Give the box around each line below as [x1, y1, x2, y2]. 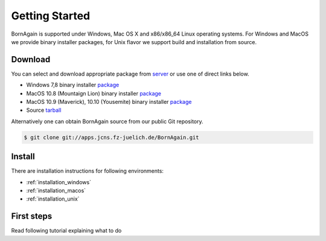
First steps [11, 211, 53, 222]
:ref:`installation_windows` [26, 178, 92, 185]
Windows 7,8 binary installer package [26, 82, 120, 89]
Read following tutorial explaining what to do [11, 227, 122, 234]
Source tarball [26, 106, 62, 114]
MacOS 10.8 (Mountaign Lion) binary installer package [26, 89, 162, 97]
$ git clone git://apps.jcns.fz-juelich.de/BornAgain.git [24, 133, 199, 141]
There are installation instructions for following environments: [11, 167, 164, 175]
